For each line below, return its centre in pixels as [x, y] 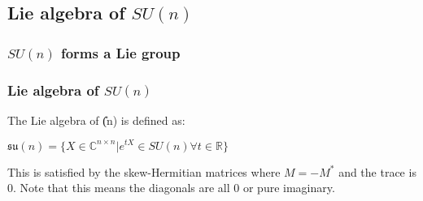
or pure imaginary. [289, 188]
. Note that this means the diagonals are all [122, 188]
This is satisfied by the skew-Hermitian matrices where [144, 171]
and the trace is [377, 171]
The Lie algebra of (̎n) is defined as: [96, 120]
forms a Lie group [120, 52]
